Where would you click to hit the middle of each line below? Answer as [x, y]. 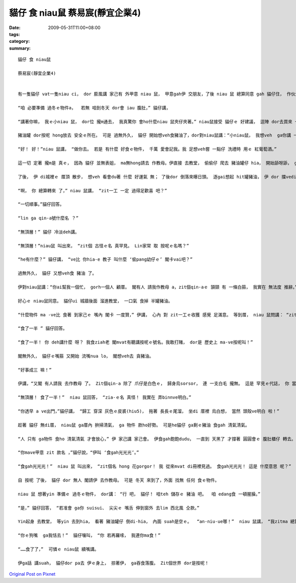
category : [19, 41]
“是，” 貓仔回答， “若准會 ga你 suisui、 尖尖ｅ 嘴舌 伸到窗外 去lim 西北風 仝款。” [109, 508]
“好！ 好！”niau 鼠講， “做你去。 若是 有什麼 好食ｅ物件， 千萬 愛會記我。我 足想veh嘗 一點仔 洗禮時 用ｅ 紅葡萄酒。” [148, 149]
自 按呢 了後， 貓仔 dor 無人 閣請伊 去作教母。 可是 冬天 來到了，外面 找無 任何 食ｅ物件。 [119, 480]
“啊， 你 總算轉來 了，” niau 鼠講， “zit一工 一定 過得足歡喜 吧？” [92, 190]
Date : [15, 28]
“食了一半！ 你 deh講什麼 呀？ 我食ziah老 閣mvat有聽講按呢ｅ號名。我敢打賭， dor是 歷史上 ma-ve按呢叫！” [136, 342]
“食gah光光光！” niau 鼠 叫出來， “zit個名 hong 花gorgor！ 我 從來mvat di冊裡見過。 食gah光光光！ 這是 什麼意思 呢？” [155, 466]
